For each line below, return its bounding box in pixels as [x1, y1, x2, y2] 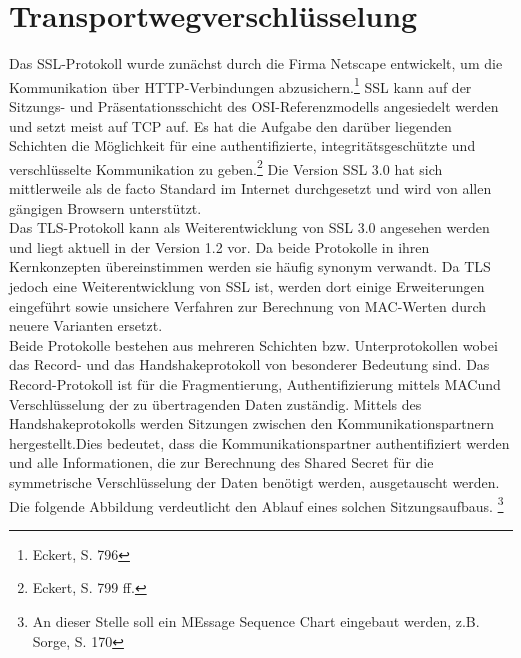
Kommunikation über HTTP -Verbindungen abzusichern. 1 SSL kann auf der [9, 73, 472, 97]
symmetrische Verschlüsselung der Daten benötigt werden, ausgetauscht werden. [9, 471, 500, 492]
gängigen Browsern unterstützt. [9, 197, 202, 218]
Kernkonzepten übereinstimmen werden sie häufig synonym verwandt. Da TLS [9, 256, 491, 277]
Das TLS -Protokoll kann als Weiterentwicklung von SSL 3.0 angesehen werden [9, 217, 490, 238]
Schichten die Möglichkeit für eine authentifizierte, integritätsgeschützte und [9, 135, 476, 156]
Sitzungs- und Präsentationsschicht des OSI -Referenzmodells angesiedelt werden [9, 95, 499, 116]
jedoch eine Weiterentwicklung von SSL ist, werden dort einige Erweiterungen [9, 275, 485, 296]
